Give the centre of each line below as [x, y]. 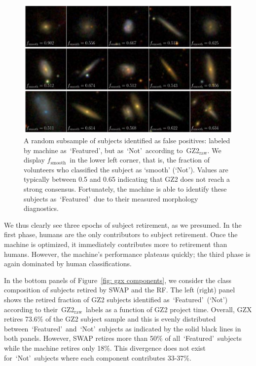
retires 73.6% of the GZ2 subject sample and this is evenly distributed [110, 319]
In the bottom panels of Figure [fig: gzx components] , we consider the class [118, 280]
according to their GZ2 [39, 309]
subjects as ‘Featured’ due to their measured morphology [111, 198]
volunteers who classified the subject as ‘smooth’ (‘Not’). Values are [126, 169]
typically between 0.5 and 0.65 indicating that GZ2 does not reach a [127, 179]
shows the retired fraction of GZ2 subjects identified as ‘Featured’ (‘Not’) [116, 300]
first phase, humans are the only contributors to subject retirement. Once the [121, 234]
